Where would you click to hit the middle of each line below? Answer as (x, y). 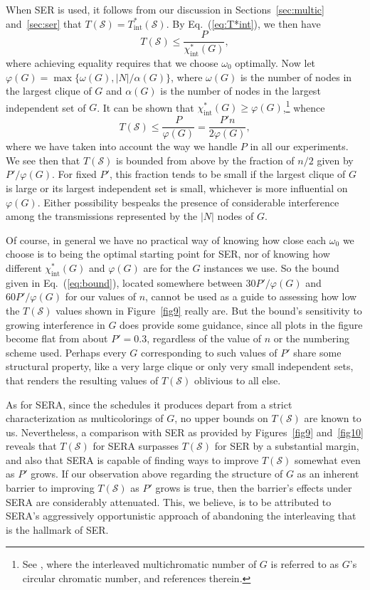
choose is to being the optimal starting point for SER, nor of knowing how (168, 254)
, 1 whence (304, 106)
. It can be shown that (146, 107)
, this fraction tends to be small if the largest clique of (227, 174)
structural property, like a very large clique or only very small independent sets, (180, 366)
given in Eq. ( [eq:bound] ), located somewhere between (124, 282)
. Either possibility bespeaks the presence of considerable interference (188, 202)
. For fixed (74, 174)
